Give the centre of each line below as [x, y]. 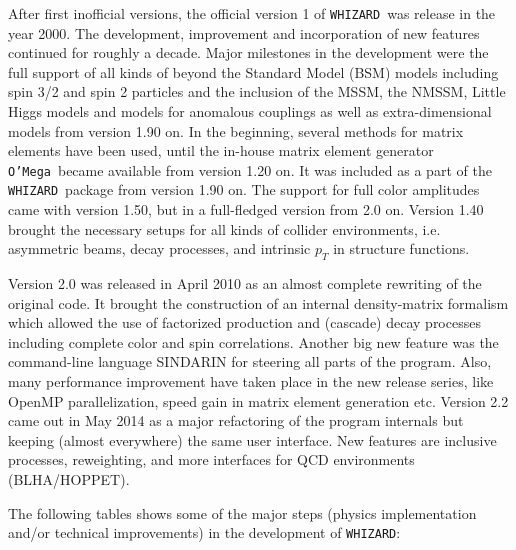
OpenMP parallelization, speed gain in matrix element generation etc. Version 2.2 [258, 400]
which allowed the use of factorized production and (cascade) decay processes [244, 322]
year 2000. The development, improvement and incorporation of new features [244, 32]
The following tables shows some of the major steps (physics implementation [242, 512]
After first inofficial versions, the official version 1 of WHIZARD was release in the [252, 13]
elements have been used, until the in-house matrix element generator [221, 150]
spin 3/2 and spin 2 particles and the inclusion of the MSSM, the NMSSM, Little [257, 91]
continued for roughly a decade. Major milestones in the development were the [248, 52]
